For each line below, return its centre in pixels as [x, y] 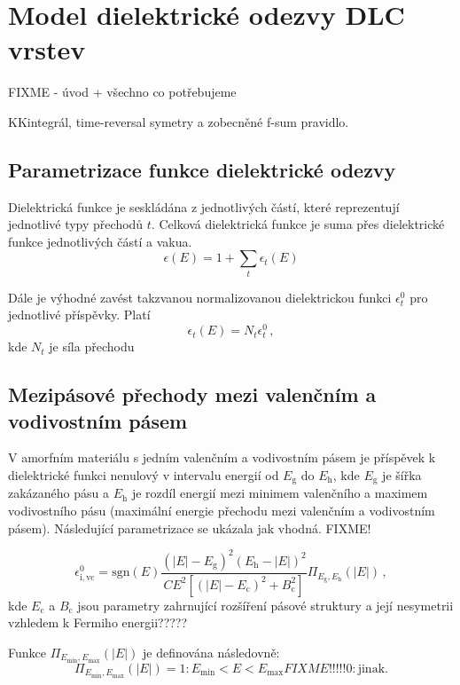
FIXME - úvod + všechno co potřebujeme [122, 92]
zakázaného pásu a [59, 493]
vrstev [47, 49]
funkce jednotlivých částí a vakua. [100, 241]
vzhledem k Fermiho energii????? [98, 622]
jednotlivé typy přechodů [76, 224]
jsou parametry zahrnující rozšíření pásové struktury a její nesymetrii [265, 605]
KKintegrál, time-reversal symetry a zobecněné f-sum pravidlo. [179, 121]
